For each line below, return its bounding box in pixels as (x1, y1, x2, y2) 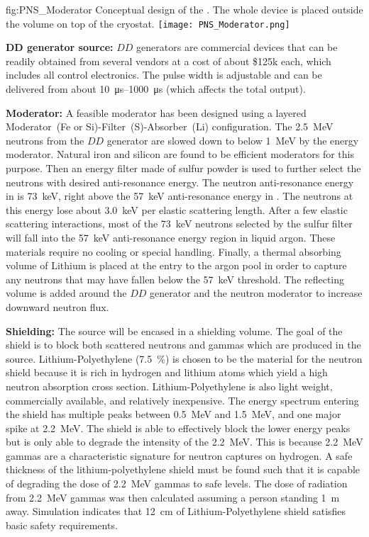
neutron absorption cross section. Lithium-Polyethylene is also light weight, (6, 378, 333, 393)
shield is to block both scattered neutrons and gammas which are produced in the (6, 337, 361, 352)
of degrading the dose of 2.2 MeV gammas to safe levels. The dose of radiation (6, 476, 348, 491)
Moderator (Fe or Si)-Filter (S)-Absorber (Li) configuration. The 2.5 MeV (6, 119, 334, 134)
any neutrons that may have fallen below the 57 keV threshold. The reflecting (6, 271, 345, 286)
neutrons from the (6, 132, 84, 147)
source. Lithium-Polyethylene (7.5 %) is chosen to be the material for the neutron (6, 351, 363, 366)
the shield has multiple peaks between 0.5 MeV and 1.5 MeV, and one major (6, 407, 341, 422)
